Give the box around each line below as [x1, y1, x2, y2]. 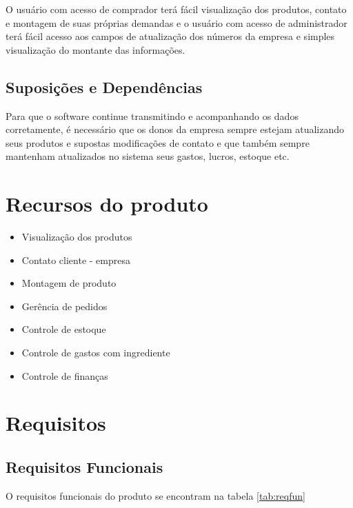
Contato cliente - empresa [21, 252, 130, 267]
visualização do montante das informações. [6, 42, 185, 57]
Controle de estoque [21, 322, 106, 336]
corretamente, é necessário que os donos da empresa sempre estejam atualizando [6, 122, 345, 136]
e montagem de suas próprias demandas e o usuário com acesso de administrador [6, 15, 347, 30]
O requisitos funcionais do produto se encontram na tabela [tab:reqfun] [6, 488, 305, 502]
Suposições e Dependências [6, 76, 203, 97]
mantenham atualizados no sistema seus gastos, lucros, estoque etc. [6, 149, 290, 163]
